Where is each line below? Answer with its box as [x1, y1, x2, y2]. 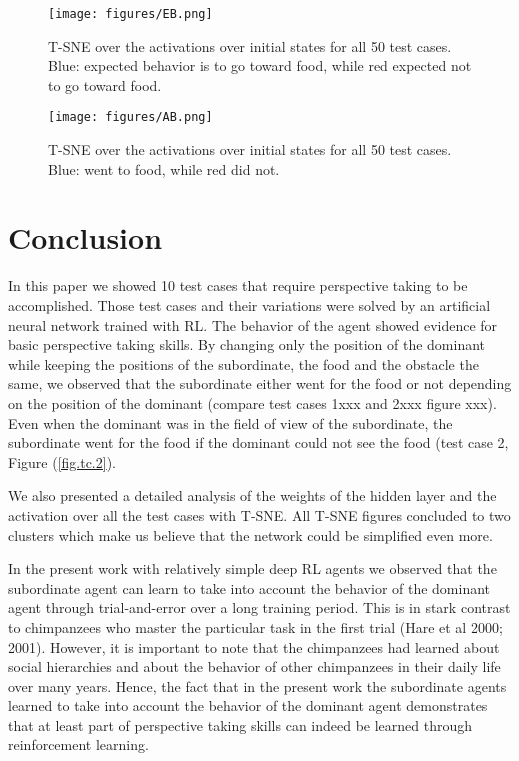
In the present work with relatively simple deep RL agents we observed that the [8, 558, 497, 579]
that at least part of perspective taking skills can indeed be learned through [8, 714, 473, 735]
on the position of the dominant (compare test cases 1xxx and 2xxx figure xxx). [8, 392, 497, 413]
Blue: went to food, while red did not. [48, 158, 280, 179]
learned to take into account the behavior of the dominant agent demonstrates [8, 695, 488, 716]
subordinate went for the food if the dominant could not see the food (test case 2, [8, 432, 509, 453]
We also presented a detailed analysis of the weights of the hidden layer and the [8, 485, 497, 506]
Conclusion [8, 217, 163, 258]
